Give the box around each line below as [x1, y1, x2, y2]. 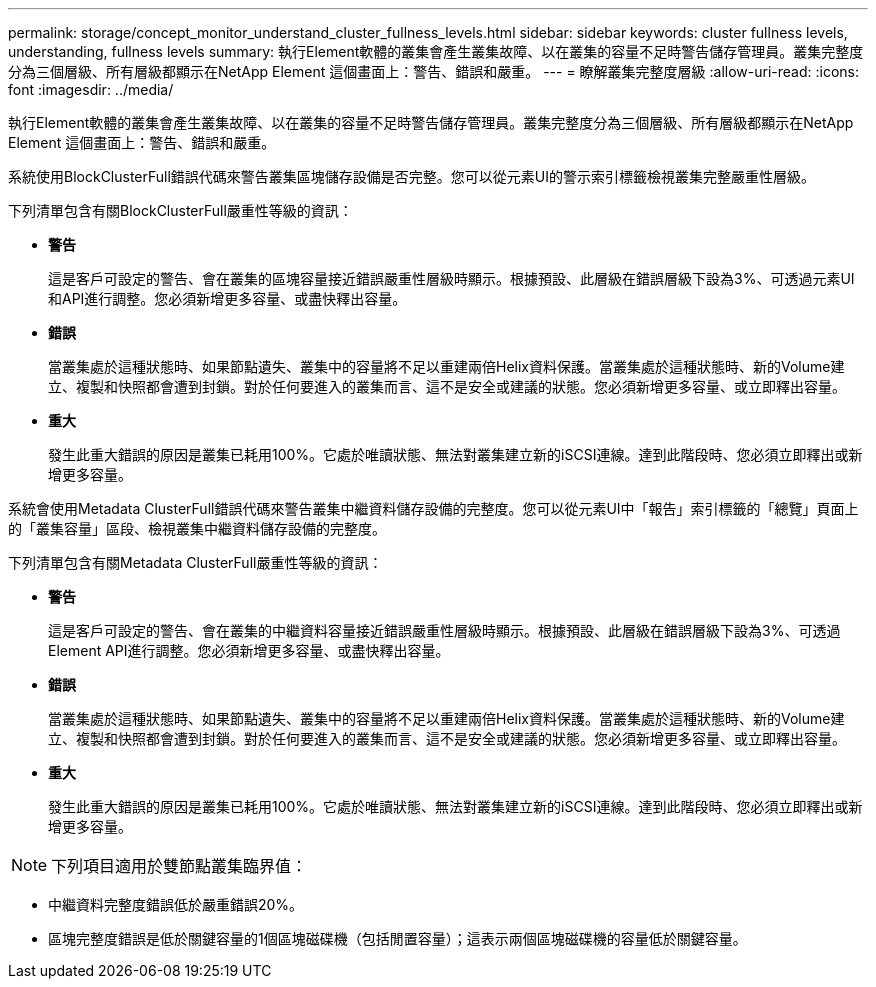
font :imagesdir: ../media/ [8, 81, 174, 98]
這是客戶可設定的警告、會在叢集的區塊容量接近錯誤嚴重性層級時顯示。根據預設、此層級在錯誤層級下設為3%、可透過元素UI [48, 270, 855, 287]
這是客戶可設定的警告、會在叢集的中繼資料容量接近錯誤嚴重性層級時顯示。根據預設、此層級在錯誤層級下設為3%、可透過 [48, 622, 841, 639]
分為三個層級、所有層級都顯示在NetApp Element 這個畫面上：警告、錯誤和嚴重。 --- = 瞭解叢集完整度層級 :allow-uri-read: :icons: [8, 63, 860, 80]
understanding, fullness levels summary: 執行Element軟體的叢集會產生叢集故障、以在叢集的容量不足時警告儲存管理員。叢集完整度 [8, 43, 864, 60]
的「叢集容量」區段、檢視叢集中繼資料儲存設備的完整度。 [8, 520, 386, 537]
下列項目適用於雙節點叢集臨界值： [51, 856, 308, 876]
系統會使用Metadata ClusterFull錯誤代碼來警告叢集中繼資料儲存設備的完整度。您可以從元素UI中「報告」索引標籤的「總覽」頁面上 [8, 500, 859, 517]
